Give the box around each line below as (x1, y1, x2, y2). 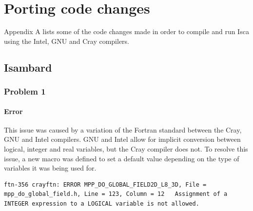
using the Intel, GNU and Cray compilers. (4, 36, 129, 46)
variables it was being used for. (4, 163, 97, 173)
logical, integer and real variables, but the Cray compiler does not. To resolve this (4, 143, 248, 153)
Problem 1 (4, 85, 46, 97)
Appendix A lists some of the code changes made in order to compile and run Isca (4, 26, 249, 37)
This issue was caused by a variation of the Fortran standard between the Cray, (4, 124, 242, 134)
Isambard (4, 59, 52, 75)
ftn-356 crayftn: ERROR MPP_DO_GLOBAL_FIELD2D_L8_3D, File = (4, 181, 207, 188)
